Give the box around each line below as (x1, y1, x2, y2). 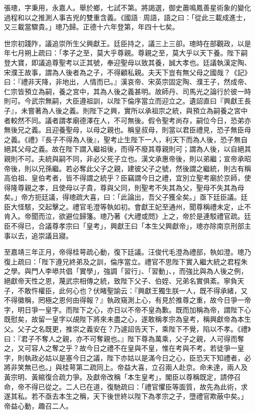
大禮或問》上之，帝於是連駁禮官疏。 (127, 211, 244, 221)
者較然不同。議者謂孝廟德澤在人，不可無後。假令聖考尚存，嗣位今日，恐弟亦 (4, 115, 251, 125)
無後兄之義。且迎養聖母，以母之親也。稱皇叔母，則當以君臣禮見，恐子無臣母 (4, 125, 251, 135)
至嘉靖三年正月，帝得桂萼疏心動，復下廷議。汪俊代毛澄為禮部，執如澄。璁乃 (4, 247, 251, 257)
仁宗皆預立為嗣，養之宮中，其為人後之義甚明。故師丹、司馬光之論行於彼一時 (4, 86, 251, 96)
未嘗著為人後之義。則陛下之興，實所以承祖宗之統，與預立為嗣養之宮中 (21, 105, 248, 115)
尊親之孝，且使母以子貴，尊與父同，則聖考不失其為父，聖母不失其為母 (17, 182, 244, 192)
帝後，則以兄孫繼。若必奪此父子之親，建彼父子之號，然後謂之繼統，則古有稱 (4, 163, 251, 173)
